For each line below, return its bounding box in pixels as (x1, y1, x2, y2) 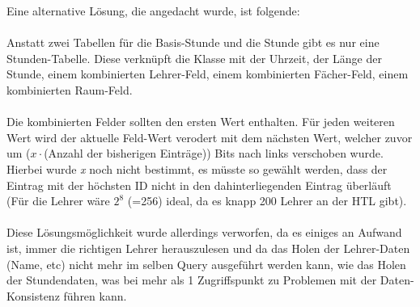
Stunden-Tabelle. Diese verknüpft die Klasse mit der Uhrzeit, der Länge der (6, 49, 382, 66)
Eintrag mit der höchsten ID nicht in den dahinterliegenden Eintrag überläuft (6, 176, 392, 193)
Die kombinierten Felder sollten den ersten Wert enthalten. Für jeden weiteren (6, 113, 395, 130)
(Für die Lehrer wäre (6, 192, 110, 209)
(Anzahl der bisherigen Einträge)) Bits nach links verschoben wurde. (44, 145, 384, 162)
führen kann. (63, 287, 127, 304)
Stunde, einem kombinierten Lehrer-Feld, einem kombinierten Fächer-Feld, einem (6, 65, 409, 82)
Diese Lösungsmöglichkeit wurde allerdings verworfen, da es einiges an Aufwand (6, 224, 402, 241)
